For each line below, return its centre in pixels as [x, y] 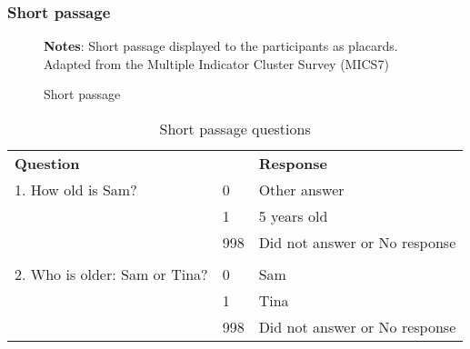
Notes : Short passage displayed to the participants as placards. [221, 46]
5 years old [293, 216]
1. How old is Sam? [76, 189]
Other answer [301, 189]
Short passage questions [235, 129]
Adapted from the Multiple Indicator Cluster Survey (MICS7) [216, 63]
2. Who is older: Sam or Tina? [111, 274]
